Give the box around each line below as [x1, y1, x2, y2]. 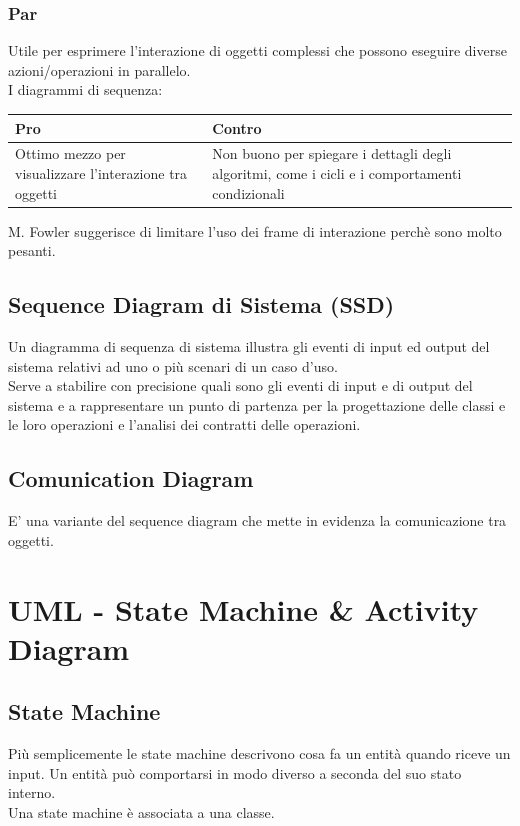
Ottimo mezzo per [15, 143, 126, 164]
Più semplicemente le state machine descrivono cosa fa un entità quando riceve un [8, 743, 511, 764]
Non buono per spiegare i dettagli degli [212, 143, 452, 164]
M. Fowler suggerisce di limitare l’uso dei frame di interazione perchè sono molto [8, 220, 502, 241]
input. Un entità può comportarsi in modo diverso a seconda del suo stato [8, 762, 462, 783]
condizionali [212, 182, 285, 203]
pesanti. [8, 240, 56, 261]
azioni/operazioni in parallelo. [8, 59, 191, 80]
